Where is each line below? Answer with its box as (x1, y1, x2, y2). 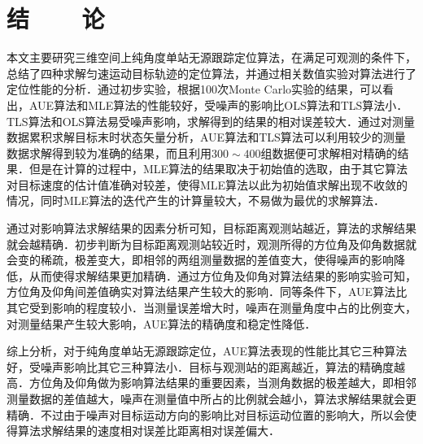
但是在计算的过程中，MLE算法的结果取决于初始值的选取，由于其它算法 (28, 160, 408, 177)
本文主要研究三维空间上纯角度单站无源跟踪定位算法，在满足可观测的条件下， (7, 49, 416, 66)
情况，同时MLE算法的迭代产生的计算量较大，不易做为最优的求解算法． (7, 192, 386, 209)
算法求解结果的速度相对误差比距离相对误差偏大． (17, 422, 280, 439)
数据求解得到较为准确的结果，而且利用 (7, 144, 211, 161)
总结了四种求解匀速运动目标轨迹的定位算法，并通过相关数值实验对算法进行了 (7, 64, 416, 81)
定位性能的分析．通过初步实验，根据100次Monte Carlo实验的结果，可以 (7, 81, 383, 98)
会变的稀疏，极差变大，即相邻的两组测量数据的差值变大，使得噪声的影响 (7, 251, 394, 268)
